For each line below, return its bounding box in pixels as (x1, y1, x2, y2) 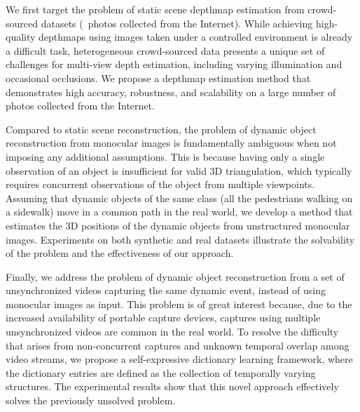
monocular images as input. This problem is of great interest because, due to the (6, 296, 352, 311)
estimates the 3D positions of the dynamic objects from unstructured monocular (6, 218, 350, 232)
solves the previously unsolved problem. (6, 393, 176, 408)
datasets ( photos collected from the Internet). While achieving (41, 15, 313, 30)
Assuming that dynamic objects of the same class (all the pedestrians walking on (6, 190, 353, 205)
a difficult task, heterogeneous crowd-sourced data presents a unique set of (6, 43, 325, 58)
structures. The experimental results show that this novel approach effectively (6, 379, 339, 394)
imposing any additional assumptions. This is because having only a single (6, 149, 325, 164)
